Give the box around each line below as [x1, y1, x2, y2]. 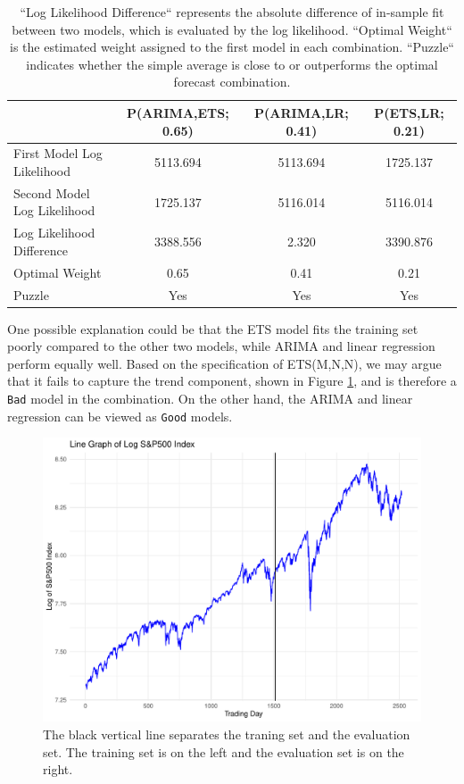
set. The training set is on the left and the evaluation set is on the [43, 742, 404, 761]
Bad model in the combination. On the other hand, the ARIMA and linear [7, 389, 413, 408]
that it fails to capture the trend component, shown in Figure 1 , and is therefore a [7, 371, 457, 390]
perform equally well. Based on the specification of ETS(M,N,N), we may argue [7, 354, 442, 372]
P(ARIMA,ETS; [126, 103, 229, 121]
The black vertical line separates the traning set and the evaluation [43, 724, 410, 743]
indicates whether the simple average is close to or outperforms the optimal [26, 54, 438, 73]
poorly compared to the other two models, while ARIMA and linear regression [7, 337, 435, 355]
